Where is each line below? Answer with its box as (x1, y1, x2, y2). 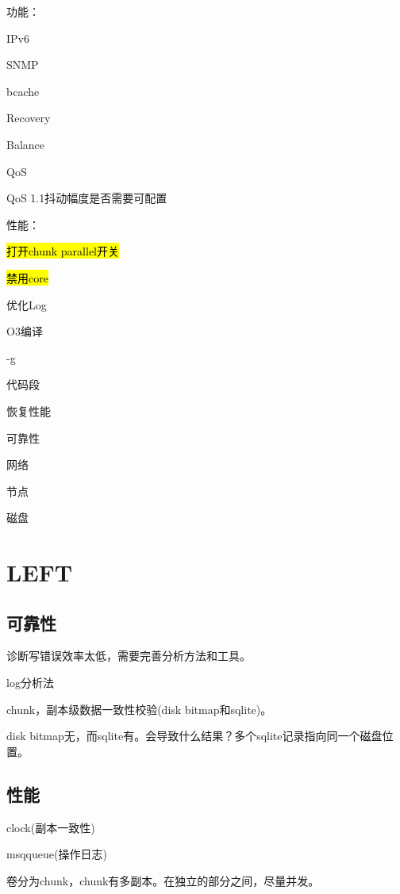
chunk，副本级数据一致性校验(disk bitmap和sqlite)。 (6, 700, 272, 717)
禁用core (6, 269, 48, 286)
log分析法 (6, 674, 54, 691)
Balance (6, 136, 45, 152)
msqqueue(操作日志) (6, 846, 107, 862)
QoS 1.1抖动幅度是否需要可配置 (6, 190, 167, 206)
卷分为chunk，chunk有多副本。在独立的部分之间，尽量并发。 (6, 872, 320, 888)
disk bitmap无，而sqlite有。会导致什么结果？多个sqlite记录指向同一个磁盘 (6, 727, 383, 744)
